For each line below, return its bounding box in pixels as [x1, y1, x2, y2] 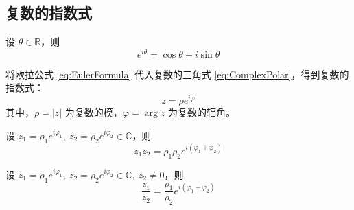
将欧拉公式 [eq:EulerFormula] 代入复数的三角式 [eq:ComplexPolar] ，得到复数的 [5, 67, 349, 81]
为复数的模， [64, 105, 123, 119]
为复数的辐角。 [168, 105, 236, 119]
